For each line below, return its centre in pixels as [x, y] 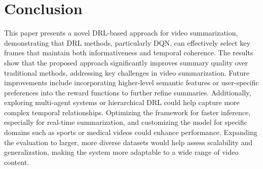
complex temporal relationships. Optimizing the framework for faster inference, [127, 112]
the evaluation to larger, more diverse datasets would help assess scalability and [128, 142]
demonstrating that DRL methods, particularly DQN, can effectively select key [127, 42]
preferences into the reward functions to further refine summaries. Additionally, [128, 92]
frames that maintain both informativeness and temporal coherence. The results [129, 53]
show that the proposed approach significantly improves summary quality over [126, 62]
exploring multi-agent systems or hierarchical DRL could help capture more [122, 102]
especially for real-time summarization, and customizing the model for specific [126, 122]
